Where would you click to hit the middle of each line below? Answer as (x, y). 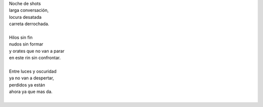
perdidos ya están (27, 85)
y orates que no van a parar (37, 51)
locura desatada (25, 17)
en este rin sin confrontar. (35, 58)
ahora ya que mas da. (31, 92)
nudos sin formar (26, 44)
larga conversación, (29, 10)
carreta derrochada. (29, 24)
